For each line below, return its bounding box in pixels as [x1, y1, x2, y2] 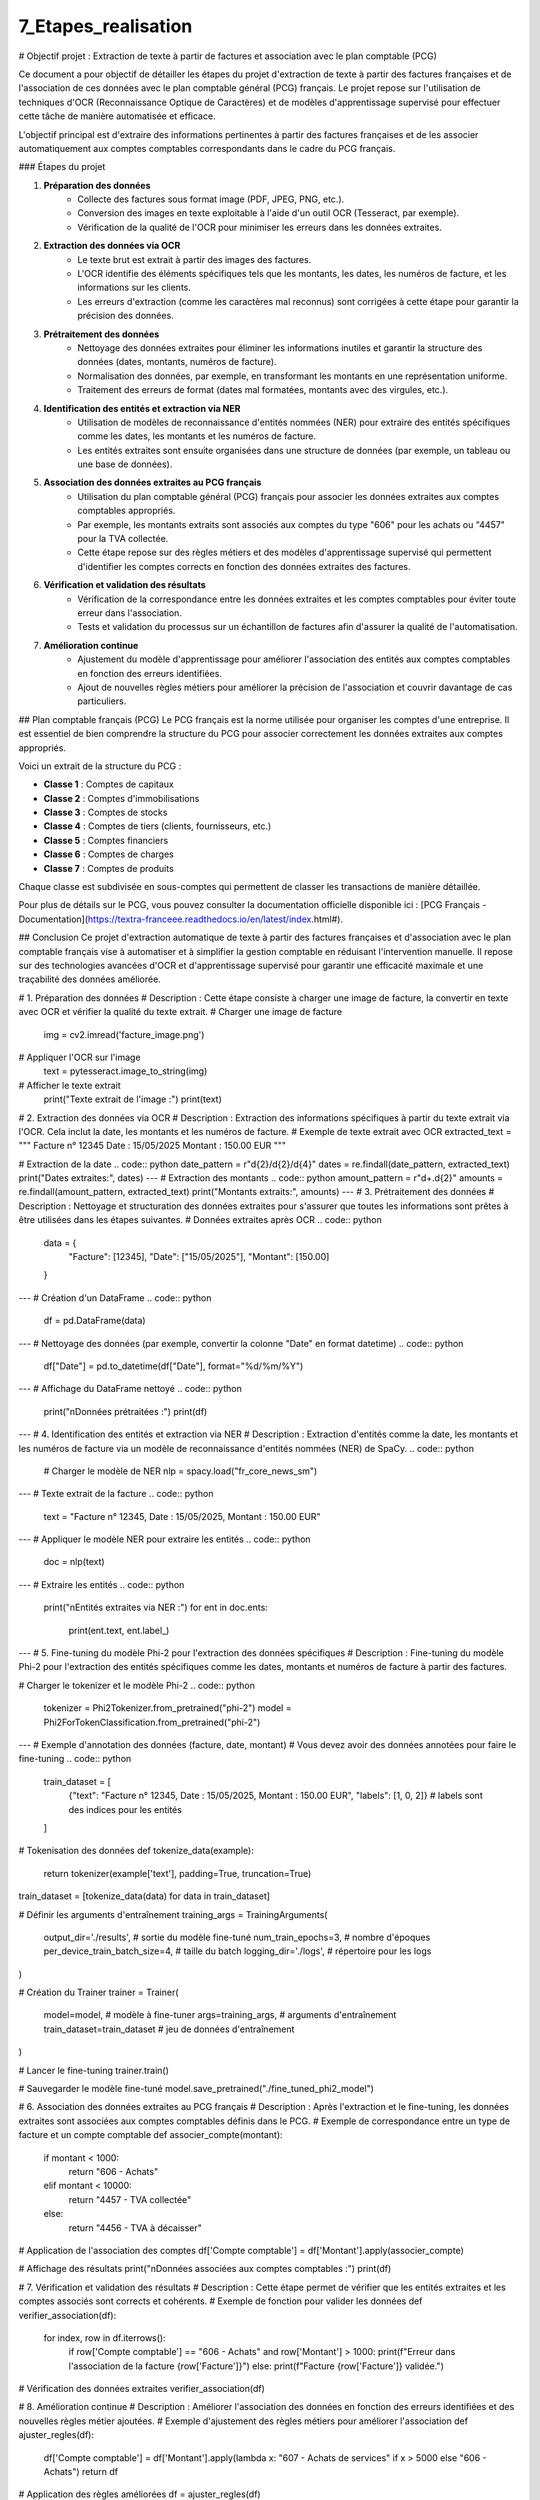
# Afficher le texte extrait [18, 1079, 122, 1091]
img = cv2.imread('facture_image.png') [43, 1028, 205, 1040]
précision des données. [77, 310, 174, 322]
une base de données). [77, 458, 173, 470]
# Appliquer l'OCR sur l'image [18, 1051, 141, 1063]
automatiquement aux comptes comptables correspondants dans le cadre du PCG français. [18, 142, 396, 154]
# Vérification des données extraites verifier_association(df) [18, 2383, 265, 2395]
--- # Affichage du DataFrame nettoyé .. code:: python [18, 1383, 242, 1395]
